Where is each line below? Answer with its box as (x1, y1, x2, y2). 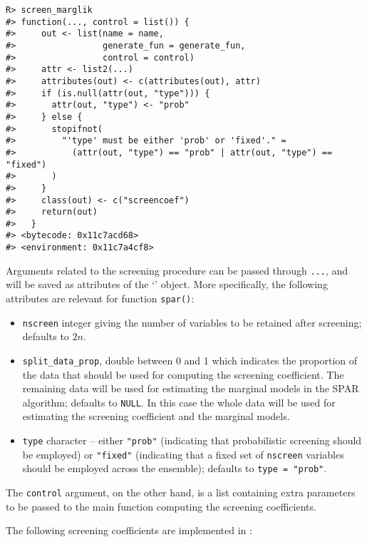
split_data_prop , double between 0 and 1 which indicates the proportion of (22, 352, 358, 367)
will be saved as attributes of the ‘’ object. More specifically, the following (6, 277, 328, 292)
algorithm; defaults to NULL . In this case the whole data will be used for (22, 394, 336, 409)
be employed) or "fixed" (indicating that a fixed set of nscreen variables (22, 446, 344, 461)
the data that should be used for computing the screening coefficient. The (22, 367, 344, 382)
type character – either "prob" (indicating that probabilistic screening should (22, 433, 362, 448)
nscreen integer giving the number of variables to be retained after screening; (22, 315, 362, 329)
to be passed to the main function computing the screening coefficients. (6, 498, 316, 513)
